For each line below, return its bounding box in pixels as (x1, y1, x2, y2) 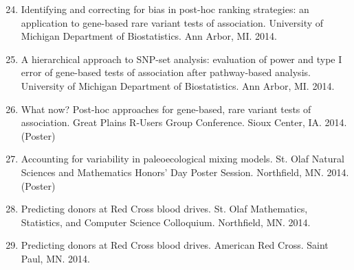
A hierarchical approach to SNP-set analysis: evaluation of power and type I (21, 51, 342, 66)
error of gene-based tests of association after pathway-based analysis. (21, 65, 311, 79)
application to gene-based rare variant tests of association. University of (21, 15, 324, 29)
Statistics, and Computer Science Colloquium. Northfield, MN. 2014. (21, 214, 311, 229)
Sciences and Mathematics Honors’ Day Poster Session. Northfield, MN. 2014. (21, 164, 349, 179)
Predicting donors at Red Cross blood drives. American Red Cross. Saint (21, 238, 329, 252)
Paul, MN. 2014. (21, 251, 90, 265)
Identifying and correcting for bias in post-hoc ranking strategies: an (21, 2, 309, 16)
